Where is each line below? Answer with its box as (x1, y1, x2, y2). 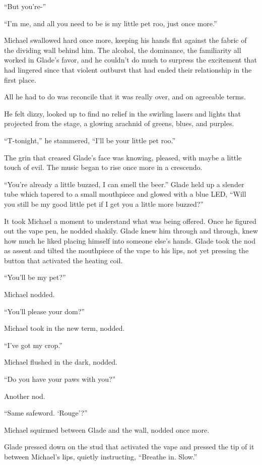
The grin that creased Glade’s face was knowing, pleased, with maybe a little (4, 152, 242, 162)
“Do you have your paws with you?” (4, 374, 116, 384)
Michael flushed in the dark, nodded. (4, 357, 117, 367)
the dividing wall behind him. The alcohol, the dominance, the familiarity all (4, 44, 241, 55)
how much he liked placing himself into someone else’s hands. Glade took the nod (4, 235, 256, 246)
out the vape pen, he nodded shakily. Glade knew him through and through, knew (4, 225, 258, 236)
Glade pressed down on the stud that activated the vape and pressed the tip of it (4, 441, 254, 452)
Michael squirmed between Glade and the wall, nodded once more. (4, 424, 210, 435)
